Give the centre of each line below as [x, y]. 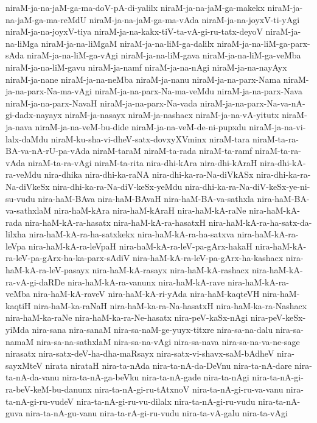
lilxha [16, 234]
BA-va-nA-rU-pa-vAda [48, 151]
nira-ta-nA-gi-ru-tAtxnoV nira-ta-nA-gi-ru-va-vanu [189, 389]
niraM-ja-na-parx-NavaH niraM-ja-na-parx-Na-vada [102, 103]
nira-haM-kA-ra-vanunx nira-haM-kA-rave [146, 281]
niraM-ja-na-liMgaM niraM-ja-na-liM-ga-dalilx [127, 43]
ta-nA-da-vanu [33, 377]
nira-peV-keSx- [278, 317]
